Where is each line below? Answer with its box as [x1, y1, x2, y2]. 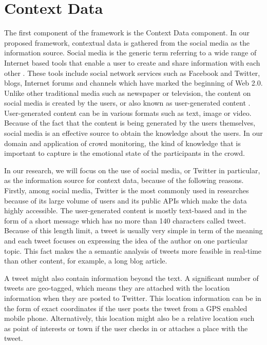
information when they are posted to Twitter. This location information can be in [4, 292, 261, 303]
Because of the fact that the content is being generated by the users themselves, [4, 117, 256, 128]
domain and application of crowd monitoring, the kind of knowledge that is [4, 137, 241, 148]
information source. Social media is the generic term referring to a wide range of [4, 47, 257, 58]
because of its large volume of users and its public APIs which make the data [4, 195, 247, 206]
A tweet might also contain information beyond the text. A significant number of [4, 272, 259, 283]
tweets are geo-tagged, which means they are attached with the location [4, 282, 230, 293]
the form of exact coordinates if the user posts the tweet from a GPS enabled [4, 302, 247, 313]
